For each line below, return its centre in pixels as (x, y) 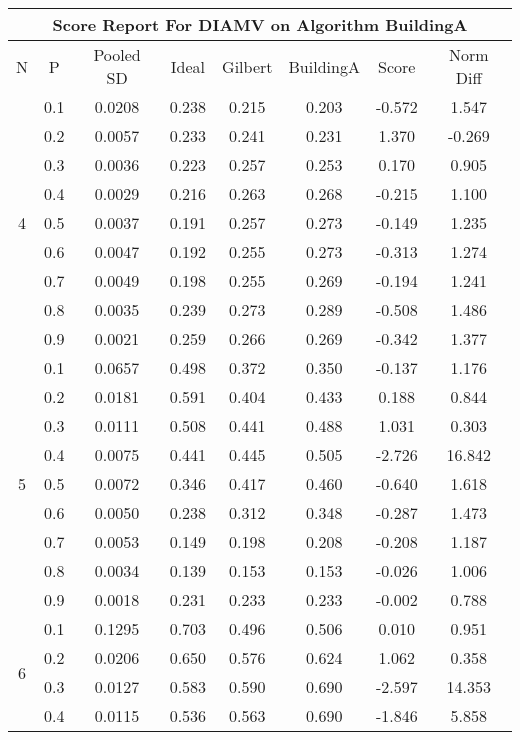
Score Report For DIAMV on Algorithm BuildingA (260, 24)
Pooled (117, 54)
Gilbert (247, 66)
